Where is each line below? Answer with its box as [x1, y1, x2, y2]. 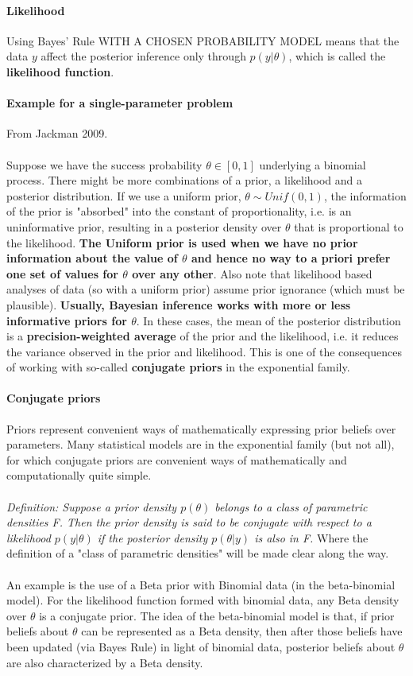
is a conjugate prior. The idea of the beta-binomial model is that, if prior [39, 607, 395, 624]
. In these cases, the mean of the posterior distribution [136, 312, 401, 328]
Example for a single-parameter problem [6, 95, 234, 111]
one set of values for [6, 265, 118, 282]
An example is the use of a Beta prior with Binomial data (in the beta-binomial [6, 576, 396, 592]
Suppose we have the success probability [6, 156, 203, 173]
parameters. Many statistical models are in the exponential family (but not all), [6, 436, 395, 453]
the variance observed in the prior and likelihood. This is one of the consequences [6, 343, 402, 359]
